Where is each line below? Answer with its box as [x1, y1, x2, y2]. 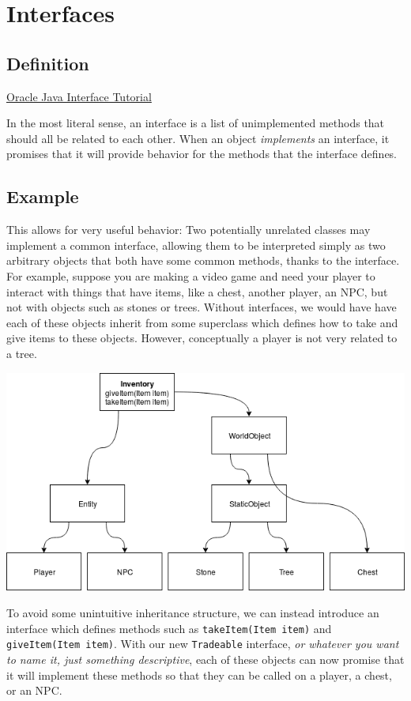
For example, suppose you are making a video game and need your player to [6, 267, 375, 284]
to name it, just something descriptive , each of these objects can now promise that [6, 650, 405, 667]
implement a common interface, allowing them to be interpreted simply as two [6, 236, 386, 253]
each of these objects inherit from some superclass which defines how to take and [6, 314, 398, 330]
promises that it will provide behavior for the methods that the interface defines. [6, 145, 398, 162]
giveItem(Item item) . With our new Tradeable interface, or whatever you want [6, 635, 399, 652]
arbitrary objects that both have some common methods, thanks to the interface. [6, 252, 400, 269]
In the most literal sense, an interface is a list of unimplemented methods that [6, 115, 385, 131]
